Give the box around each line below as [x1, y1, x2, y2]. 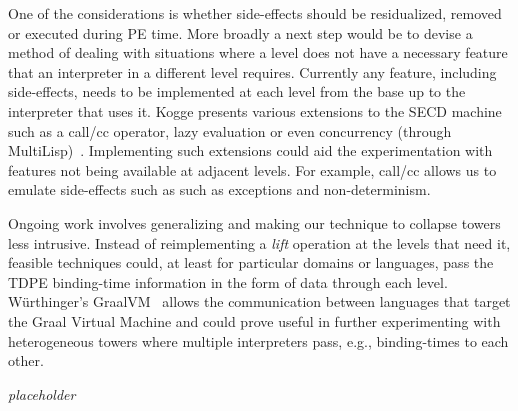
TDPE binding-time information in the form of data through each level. [8, 271, 448, 292]
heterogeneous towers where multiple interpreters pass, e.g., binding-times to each [8, 330, 509, 351]
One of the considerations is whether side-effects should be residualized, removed [8, 3, 502, 23]
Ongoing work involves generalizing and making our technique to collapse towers [8, 212, 501, 233]
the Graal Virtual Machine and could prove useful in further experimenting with [8, 310, 501, 331]
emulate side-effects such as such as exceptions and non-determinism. [8, 179, 431, 200]
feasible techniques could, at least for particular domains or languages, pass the [8, 252, 494, 273]
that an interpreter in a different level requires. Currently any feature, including [8, 61, 497, 82]
